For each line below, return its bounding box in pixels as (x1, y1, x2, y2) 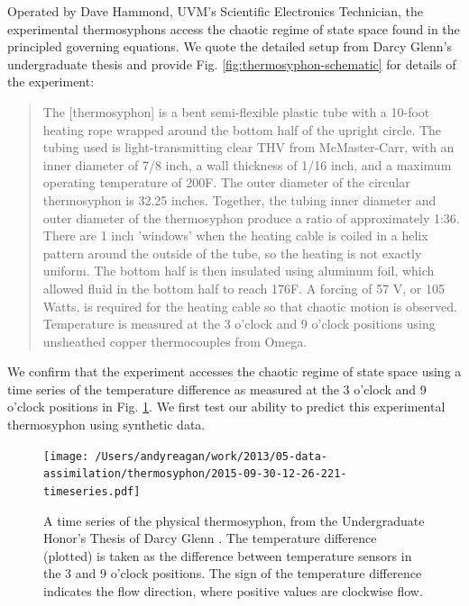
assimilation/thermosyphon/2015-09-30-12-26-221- (43, 467, 347, 481)
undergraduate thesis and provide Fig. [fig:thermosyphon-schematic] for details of (7, 54, 456, 73)
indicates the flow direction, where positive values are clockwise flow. (43, 582, 423, 600)
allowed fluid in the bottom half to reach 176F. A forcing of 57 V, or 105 (42, 278, 446, 297)
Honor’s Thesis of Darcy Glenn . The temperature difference (43, 529, 377, 547)
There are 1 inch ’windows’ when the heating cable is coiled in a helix (42, 226, 428, 245)
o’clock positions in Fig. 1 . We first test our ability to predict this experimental (7, 397, 446, 416)
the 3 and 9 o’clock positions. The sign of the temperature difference (43, 564, 422, 583)
